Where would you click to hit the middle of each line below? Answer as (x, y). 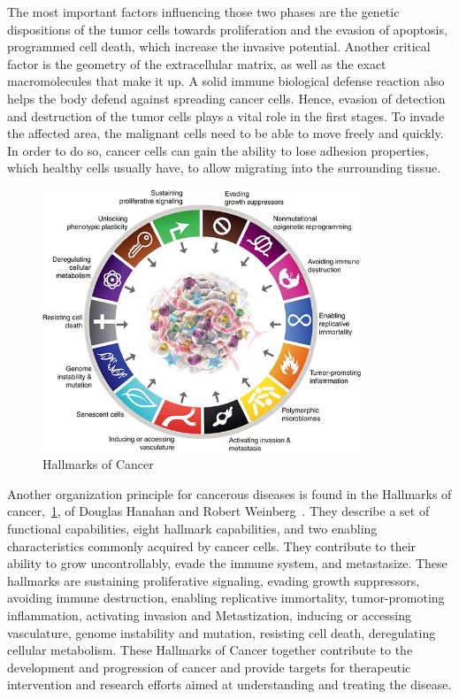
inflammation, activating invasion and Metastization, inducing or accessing (209, 615)
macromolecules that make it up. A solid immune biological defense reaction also (226, 81)
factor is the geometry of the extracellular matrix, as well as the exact (197, 63)
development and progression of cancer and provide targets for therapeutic (209, 667)
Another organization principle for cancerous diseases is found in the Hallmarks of (229, 493)
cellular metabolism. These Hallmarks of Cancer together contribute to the (210, 650)
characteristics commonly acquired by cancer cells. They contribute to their (212, 545)
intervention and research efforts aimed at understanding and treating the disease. (229, 684)
